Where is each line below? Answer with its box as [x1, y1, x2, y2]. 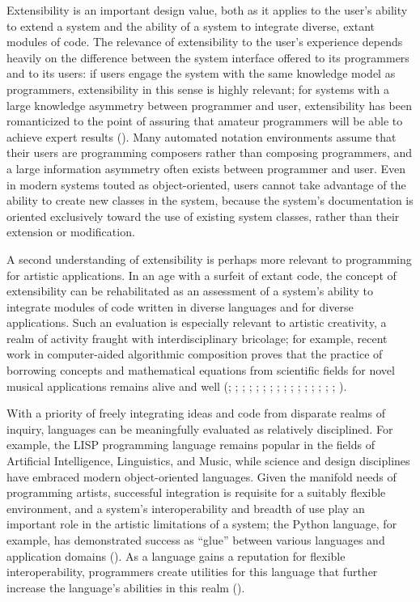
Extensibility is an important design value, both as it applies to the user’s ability [6, 2, 408, 18]
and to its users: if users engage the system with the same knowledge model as [6, 65, 396, 82]
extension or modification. [6, 223, 135, 240]
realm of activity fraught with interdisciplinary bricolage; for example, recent [6, 329, 388, 346]
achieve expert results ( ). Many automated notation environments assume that [6, 128, 397, 145]
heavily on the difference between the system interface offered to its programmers [6, 49, 409, 66]
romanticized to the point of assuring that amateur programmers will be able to [6, 112, 403, 129]
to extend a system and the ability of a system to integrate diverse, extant [6, 17, 375, 34]
